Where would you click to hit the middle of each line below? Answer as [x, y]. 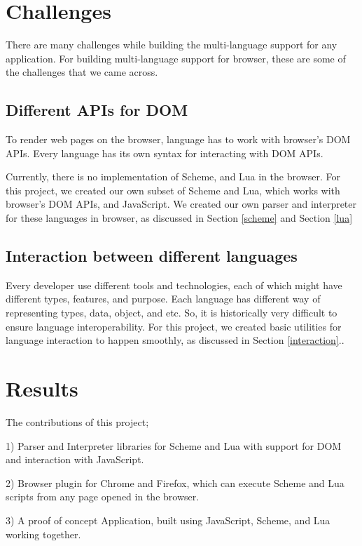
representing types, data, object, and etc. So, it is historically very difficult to [172, 313]
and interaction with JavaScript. [75, 459]
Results [42, 388]
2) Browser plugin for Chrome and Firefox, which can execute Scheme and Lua [175, 482]
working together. [43, 534]
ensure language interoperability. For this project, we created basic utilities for [174, 326]
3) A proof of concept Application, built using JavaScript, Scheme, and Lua [168, 520]
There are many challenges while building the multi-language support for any [172, 45]
